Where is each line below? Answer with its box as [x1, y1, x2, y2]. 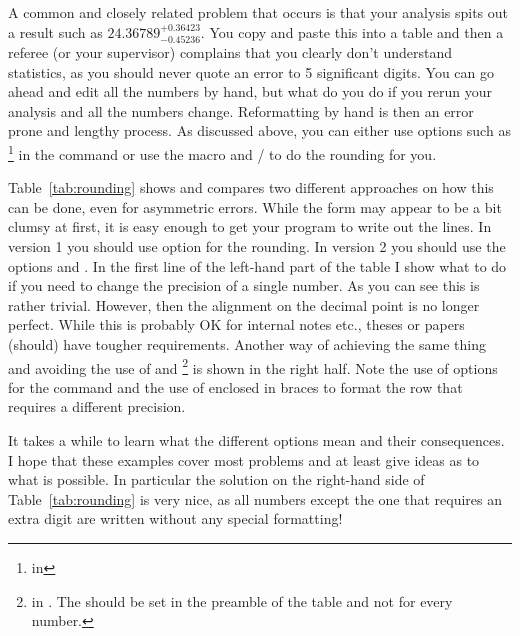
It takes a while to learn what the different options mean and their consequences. [8, 430, 505, 451]
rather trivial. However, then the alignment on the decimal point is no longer [8, 294, 480, 315]
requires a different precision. [8, 396, 186, 417]
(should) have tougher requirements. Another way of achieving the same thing [8, 333, 486, 354]
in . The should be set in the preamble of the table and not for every [31, 590, 453, 611]
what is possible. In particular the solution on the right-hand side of [8, 469, 425, 490]
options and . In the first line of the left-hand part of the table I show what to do [8, 255, 507, 276]
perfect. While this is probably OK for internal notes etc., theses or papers [8, 314, 465, 335]
